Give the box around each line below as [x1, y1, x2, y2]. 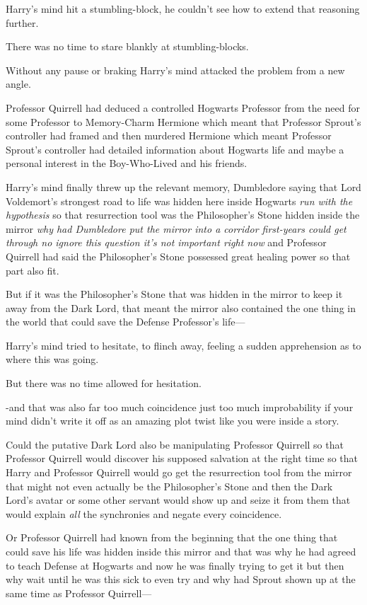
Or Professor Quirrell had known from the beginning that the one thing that [6, 530, 338, 545]
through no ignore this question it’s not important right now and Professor [6, 235, 327, 250]
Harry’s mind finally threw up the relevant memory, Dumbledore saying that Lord [6, 179, 361, 194]
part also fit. [6, 263, 59, 277]
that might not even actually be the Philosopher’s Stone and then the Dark [6, 478, 333, 493]
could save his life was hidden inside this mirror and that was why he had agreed [6, 544, 356, 558]
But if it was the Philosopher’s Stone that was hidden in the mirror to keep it [6, 287, 343, 301]
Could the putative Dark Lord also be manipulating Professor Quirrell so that [6, 437, 344, 451]
